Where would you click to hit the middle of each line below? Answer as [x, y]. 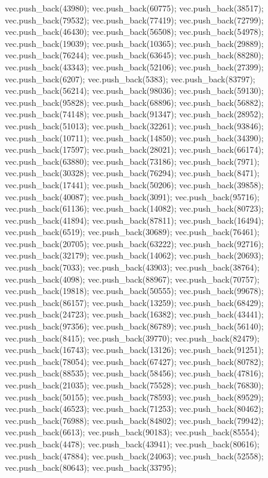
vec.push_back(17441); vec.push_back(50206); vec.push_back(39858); [134, 184]
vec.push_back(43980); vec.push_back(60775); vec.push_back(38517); [134, 8]
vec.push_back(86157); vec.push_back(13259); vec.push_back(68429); [134, 302]
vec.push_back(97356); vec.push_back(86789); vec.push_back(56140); [134, 326]
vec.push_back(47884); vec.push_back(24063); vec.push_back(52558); [134, 455]
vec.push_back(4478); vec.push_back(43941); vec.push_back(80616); [132, 443]
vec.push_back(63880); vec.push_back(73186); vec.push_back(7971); [132, 161]
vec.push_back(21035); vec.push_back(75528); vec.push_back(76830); [134, 385]
